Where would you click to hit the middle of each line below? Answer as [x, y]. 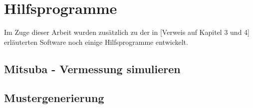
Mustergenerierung [54, 98]
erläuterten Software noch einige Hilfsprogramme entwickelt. [96, 42]
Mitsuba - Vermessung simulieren [92, 68]
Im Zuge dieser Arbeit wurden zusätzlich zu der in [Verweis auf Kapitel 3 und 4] [127, 32]
